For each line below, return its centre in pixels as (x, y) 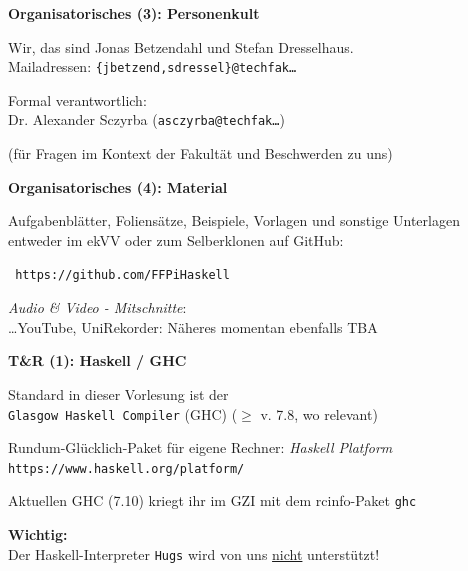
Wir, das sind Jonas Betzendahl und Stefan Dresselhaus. (181, 46)
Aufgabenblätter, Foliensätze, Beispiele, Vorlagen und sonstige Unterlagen (234, 220)
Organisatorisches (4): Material (118, 186)
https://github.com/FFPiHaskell (122, 275)
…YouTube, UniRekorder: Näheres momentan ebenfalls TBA (193, 326)
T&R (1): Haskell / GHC (97, 360)
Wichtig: (38, 534)
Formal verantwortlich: (77, 99)
